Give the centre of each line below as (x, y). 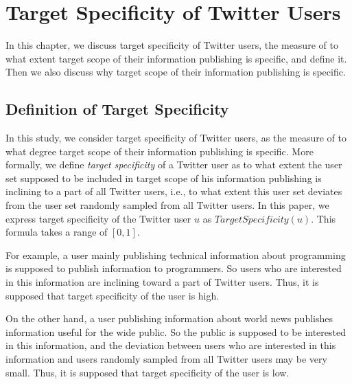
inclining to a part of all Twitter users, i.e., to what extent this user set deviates (174, 191)
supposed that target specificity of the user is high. (113, 295)
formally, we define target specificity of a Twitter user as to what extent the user (174, 165)
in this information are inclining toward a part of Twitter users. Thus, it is (162, 282)
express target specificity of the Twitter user (98, 218)
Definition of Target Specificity (117, 109)
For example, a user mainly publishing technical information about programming (176, 255)
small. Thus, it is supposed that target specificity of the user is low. (148, 372)
